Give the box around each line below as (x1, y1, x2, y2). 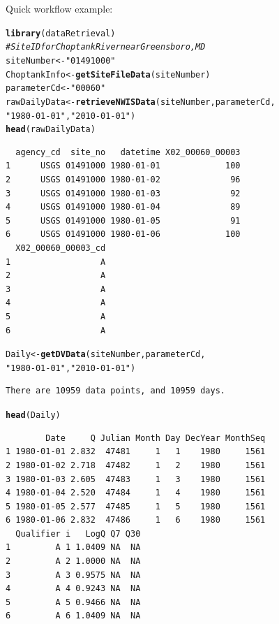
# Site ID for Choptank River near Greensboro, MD (6, 42, 206, 52)
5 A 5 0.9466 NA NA (6, 597, 141, 607)
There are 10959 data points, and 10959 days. (6, 386, 225, 396)
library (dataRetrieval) (6, 28, 116, 38)
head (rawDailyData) (6, 124, 96, 135)
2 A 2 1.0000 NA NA (6, 556, 141, 567)
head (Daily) (6, 410, 61, 421)
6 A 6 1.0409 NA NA (6, 611, 141, 621)
